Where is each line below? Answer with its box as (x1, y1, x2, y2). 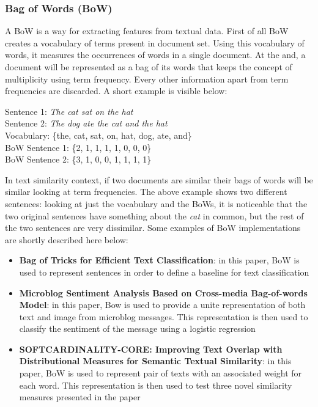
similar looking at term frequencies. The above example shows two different (5, 185, 287, 198)
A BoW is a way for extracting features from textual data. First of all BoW (5, 24, 289, 37)
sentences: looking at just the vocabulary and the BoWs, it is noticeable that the (5, 197, 308, 210)
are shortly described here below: (5, 233, 128, 246)
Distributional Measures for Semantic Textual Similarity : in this (19, 354, 292, 367)
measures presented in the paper (19, 391, 141, 403)
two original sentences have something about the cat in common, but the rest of (5, 209, 304, 222)
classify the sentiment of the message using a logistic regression (19, 322, 256, 335)
